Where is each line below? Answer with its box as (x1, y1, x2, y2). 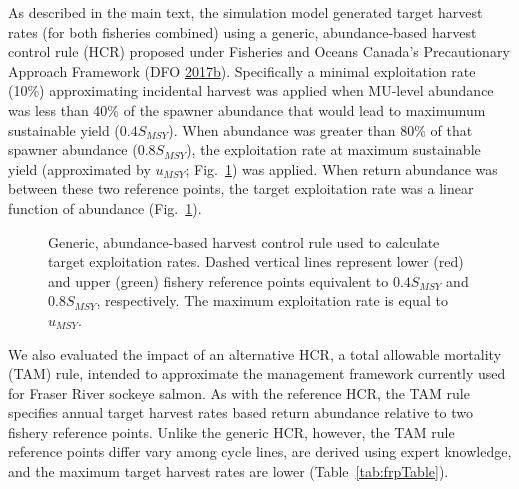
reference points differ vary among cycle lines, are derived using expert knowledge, (8, 441, 512, 462)
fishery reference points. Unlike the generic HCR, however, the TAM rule (8, 421, 455, 442)
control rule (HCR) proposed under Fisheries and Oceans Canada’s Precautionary (8, 41, 510, 62)
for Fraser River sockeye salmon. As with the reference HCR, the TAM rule (8, 382, 470, 403)
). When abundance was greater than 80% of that (168, 119, 473, 140)
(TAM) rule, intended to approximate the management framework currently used (8, 363, 506, 384)
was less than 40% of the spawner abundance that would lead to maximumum (8, 99, 486, 120)
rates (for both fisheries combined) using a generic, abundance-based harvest (8, 21, 477, 42)
